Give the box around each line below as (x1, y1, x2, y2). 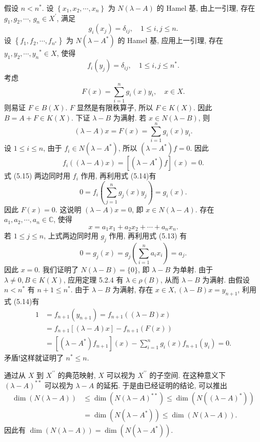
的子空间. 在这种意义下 (149, 369, 226, 380)
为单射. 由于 (172, 264, 213, 274)
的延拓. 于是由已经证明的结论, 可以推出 (96, 379, 228, 390)
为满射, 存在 (112, 284, 153, 295)
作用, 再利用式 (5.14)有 (81, 170, 156, 181)
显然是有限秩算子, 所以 (76, 102, 153, 112)
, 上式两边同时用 (44, 230, 98, 241)
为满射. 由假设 (202, 274, 250, 285)
